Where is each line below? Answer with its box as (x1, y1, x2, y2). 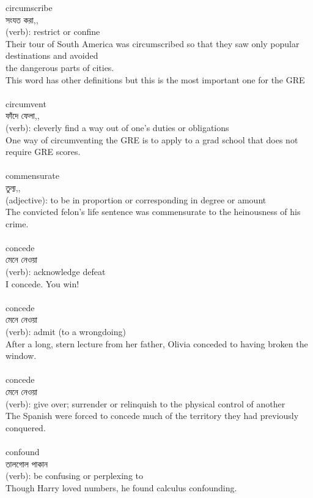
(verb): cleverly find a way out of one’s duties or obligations (6, 121, 229, 134)
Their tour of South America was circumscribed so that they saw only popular (6, 37, 300, 50)
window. (6, 349, 37, 362)
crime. (6, 217, 29, 230)
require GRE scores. (6, 145, 81, 158)
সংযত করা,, (6, 13, 39, 26)
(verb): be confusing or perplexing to (6, 469, 144, 482)
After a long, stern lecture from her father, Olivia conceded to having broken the (6, 337, 308, 350)
